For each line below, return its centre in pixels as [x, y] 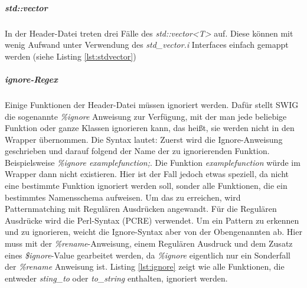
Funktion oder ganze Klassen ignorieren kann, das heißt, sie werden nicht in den [150, 128]
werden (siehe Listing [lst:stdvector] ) [71, 56]
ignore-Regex [31, 79]
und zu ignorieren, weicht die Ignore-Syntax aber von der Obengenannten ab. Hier [153, 232]
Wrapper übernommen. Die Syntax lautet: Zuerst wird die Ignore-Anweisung [144, 139]
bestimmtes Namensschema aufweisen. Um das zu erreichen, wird [123, 197]
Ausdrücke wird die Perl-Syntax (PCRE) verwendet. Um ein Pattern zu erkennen [152, 220]
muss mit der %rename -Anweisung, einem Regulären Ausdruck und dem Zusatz [149, 243]
